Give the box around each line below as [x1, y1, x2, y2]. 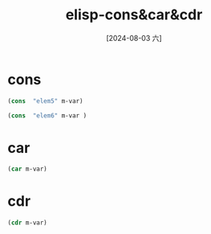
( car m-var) [7, 165, 47, 174]
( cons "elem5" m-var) [7, 96, 83, 105]
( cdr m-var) [7, 219, 47, 227]
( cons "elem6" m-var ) [7, 111, 87, 120]
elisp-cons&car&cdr [65, 6, 203, 24]
